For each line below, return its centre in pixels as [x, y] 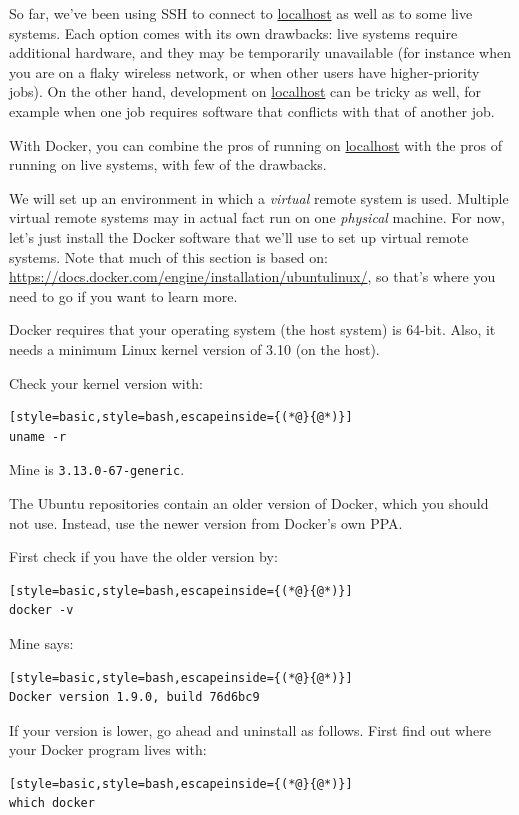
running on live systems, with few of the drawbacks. [168, 164]
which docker [52, 803]
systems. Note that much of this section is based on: [168, 256]
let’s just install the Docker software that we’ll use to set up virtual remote [239, 236]
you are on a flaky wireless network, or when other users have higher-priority [244, 71]
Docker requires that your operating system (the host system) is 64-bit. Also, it [252, 329]
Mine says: [41, 642]
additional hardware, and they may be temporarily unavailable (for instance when [260, 52]
